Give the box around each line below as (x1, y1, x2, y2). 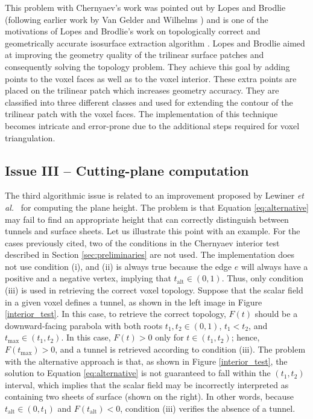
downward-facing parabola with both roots (5, 319, 163, 331)
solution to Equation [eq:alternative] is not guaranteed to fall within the (5, 366, 271, 379)
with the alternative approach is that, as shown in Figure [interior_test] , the (5, 354, 288, 367)
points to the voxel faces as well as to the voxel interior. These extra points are (5, 72, 297, 85)
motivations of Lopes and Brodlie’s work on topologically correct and (5, 25, 261, 37)
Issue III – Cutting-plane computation (5, 161, 249, 179)
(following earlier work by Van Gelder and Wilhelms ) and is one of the (5, 13, 268, 25)
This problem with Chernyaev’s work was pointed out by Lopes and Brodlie (5, 1, 286, 13)
